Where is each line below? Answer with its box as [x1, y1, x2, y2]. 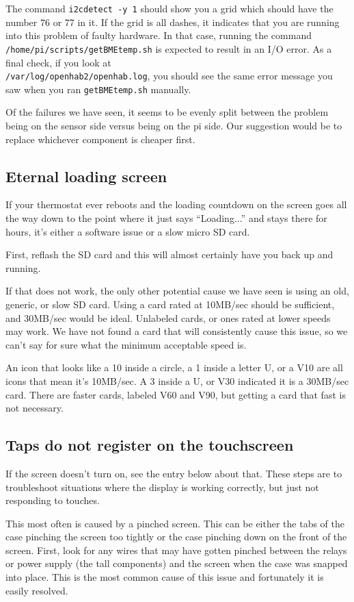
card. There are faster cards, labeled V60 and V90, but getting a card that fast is [5, 387, 346, 401]
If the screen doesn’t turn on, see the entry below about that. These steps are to [5, 466, 342, 480]
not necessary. [5, 401, 64, 415]
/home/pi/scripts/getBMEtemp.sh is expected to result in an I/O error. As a [5, 41, 332, 55]
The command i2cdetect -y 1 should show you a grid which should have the [5, 1, 333, 15]
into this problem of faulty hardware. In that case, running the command [5, 28, 312, 42]
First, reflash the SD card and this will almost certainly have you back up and [5, 247, 333, 262]
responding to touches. [5, 493, 100, 507]
